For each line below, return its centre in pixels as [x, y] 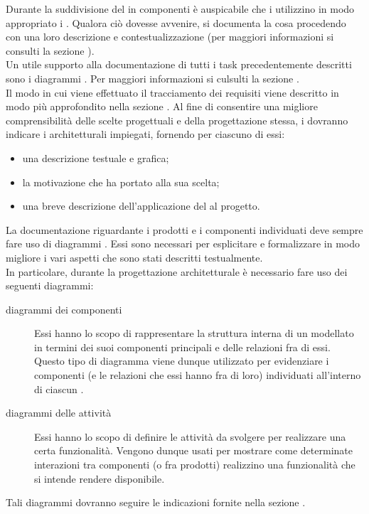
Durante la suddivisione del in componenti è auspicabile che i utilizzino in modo [180, 9]
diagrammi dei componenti [64, 309]
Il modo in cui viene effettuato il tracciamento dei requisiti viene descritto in [172, 92]
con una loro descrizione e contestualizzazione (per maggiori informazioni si [170, 37]
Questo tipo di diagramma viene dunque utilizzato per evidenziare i [182, 361]
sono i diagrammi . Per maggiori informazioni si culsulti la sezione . [153, 78]
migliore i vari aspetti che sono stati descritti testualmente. [134, 257]
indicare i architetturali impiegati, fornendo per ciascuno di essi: [145, 134]
